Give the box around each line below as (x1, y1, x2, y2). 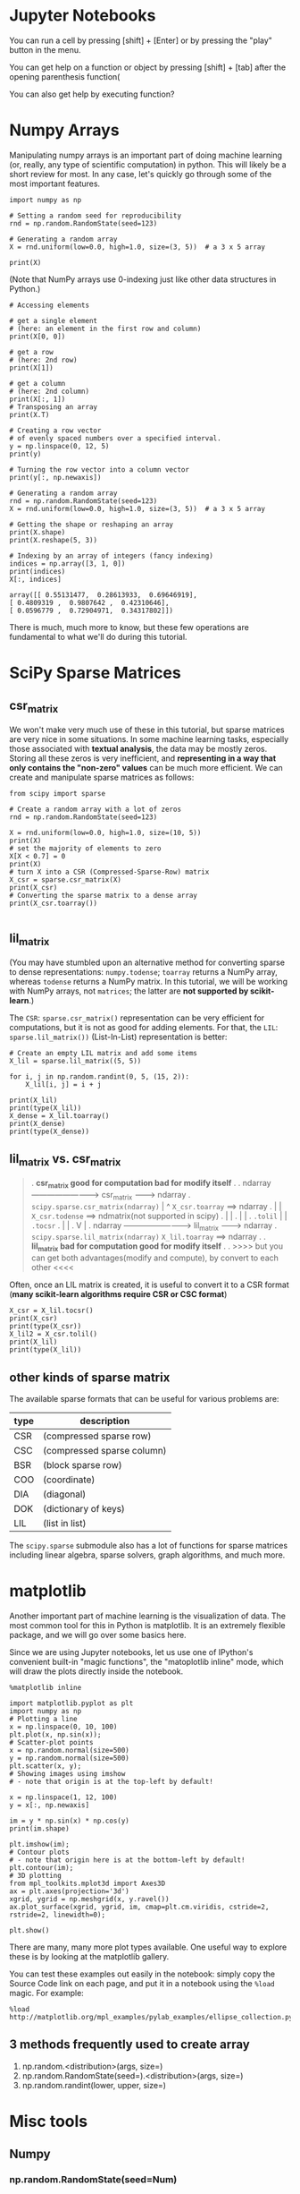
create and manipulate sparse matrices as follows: (9, 772, 195, 783)
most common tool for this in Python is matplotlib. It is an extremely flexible (9, 1620, 286, 1630)
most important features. (9, 178, 101, 189)
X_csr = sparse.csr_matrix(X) (9, 875, 122, 884)
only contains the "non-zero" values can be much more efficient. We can (9, 763, 283, 773)
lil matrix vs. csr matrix (9, 1151, 121, 1169)
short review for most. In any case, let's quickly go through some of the (9, 168, 272, 179)
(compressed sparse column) (43, 1445, 167, 1457)
